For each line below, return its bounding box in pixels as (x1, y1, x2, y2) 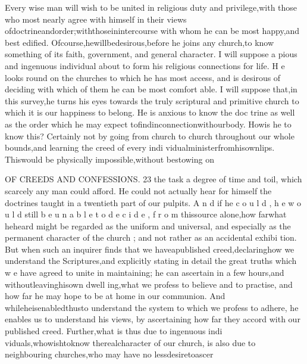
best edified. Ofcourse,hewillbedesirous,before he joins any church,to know (5, 36, 274, 48)
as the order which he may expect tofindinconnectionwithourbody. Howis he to (5, 117, 292, 130)
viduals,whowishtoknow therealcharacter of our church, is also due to (5, 336, 256, 349)
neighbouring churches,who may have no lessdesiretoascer (5, 348, 214, 360)
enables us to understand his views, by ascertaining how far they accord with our (5, 313, 300, 325)
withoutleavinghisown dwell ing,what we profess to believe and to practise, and (5, 278, 293, 290)
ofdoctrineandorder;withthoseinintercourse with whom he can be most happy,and (5, 24, 300, 37)
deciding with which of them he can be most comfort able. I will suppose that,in (5, 83, 297, 95)
